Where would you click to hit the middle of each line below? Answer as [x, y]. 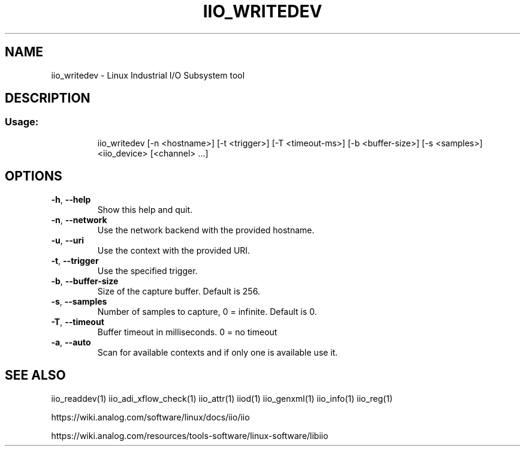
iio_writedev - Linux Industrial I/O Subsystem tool [148, 75]
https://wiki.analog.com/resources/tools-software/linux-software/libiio [190, 435]
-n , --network [79, 220]
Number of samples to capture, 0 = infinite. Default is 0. [207, 311]
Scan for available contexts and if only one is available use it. [218, 352]
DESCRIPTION [48, 98]
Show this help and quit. [145, 209]
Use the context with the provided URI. [174, 250]
